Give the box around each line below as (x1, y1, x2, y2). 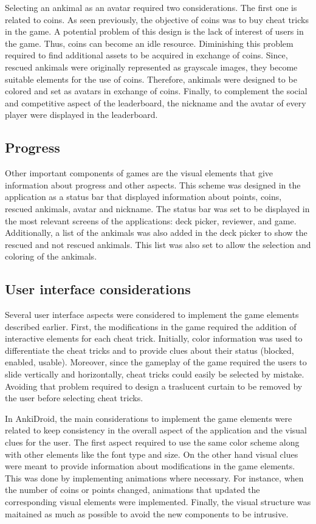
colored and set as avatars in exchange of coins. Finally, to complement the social (5, 84, 307, 97)
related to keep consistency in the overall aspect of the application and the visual (5, 424, 307, 436)
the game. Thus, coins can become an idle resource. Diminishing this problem (5, 36, 294, 49)
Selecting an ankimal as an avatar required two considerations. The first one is (5, 1, 297, 13)
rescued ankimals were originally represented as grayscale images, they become (5, 60, 298, 73)
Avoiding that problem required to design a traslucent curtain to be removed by (5, 379, 303, 392)
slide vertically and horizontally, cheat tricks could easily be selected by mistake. (5, 368, 304, 381)
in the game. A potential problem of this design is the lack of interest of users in (5, 25, 304, 38)
